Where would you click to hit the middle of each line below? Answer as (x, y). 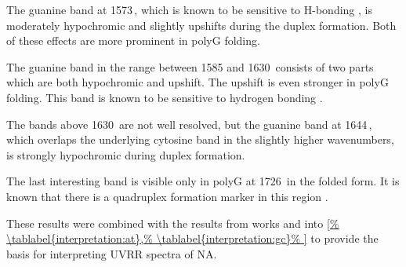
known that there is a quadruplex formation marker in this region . (167, 196)
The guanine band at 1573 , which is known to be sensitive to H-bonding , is (189, 9)
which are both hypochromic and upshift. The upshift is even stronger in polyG (198, 82)
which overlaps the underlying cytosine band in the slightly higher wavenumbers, (200, 139)
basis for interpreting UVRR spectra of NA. (112, 253)
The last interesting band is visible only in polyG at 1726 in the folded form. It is (203, 181)
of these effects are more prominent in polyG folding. (133, 40)
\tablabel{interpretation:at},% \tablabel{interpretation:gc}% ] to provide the (192, 238)
